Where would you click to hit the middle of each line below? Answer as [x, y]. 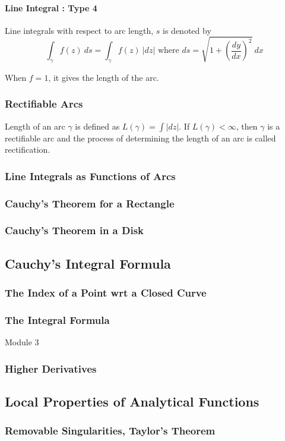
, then [247, 126]
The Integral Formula [57, 319]
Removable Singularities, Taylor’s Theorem [110, 431]
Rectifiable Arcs [44, 104]
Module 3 [22, 342]
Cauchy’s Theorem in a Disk [75, 230]
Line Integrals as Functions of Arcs [90, 176]
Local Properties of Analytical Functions [132, 401]
